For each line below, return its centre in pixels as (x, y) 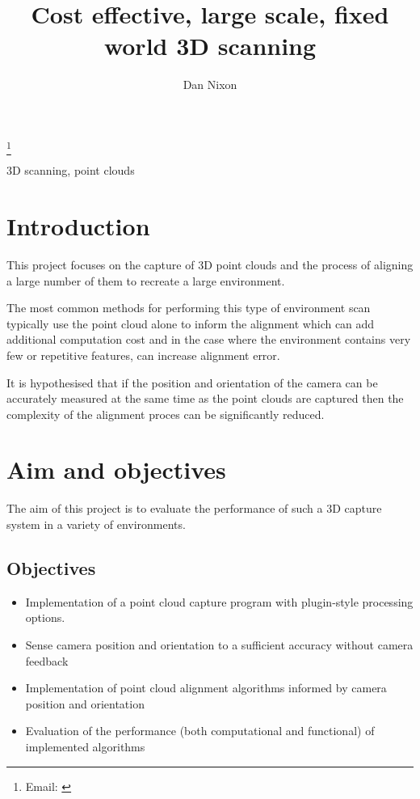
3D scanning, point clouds (71, 170)
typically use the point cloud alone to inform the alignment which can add (191, 323)
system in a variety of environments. (96, 524)
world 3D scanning (210, 46)
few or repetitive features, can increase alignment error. (143, 355)
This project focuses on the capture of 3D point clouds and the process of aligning (210, 264)
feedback (47, 660)
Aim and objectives (116, 469)
